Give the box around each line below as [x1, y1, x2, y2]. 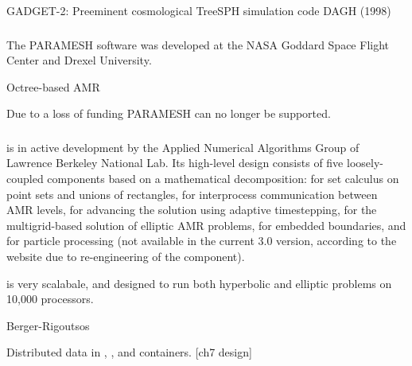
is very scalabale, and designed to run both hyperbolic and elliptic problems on [6, 274, 392, 291]
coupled [6, 170, 44, 186]
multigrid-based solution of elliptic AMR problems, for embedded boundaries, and [6, 216, 406, 233]
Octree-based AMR [6, 78, 100, 95]
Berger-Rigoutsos [6, 317, 90, 333]
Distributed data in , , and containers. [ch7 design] [6, 344, 252, 360]
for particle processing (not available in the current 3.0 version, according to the [6, 232, 397, 249]
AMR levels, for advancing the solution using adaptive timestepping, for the [6, 201, 377, 218]
